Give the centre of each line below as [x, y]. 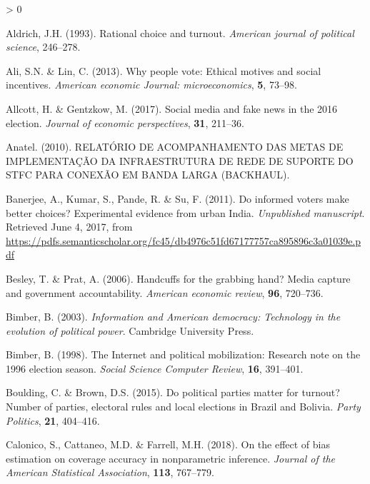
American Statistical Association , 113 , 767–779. [110, 472]
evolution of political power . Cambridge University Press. [130, 330]
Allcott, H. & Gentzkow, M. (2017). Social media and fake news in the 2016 [172, 108]
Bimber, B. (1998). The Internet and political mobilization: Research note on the [183, 354]
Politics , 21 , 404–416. [53, 420]
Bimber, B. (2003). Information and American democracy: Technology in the [173, 317]
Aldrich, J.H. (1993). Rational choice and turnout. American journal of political [180, 32]
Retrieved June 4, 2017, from [69, 227]
